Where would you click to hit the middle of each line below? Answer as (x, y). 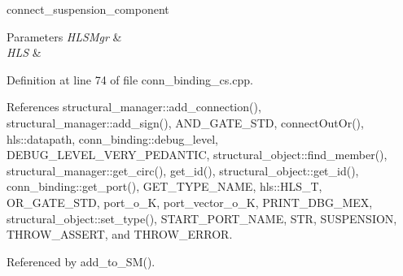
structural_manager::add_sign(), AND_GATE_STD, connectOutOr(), (185, 122)
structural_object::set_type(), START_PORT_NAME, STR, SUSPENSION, (202, 218)
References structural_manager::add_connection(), (134, 107)
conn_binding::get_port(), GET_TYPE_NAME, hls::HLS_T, (164, 186)
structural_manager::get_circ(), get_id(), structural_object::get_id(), (183, 170)
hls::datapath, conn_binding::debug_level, (112, 138)
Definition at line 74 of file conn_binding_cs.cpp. (130, 79)
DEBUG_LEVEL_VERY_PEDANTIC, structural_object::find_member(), (197, 155)
